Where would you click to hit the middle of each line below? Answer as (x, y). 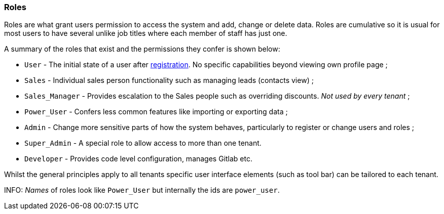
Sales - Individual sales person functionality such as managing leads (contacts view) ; (169, 80)
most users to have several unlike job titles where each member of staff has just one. (146, 33)
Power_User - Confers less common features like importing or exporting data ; (156, 112)
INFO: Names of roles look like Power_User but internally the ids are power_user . (142, 190)
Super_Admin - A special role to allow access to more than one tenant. (143, 143)
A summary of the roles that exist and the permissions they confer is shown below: (142, 49)
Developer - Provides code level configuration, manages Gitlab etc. (139, 159)
